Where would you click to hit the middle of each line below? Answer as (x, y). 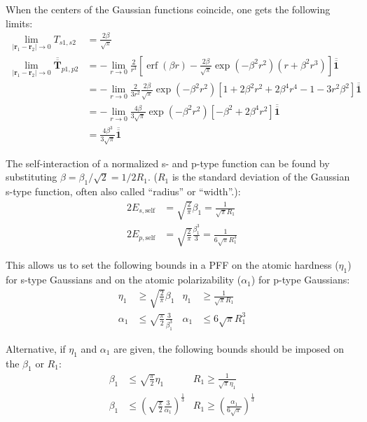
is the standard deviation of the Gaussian (261, 177)
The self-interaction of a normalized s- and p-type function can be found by (168, 163)
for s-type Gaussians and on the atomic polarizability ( (124, 280)
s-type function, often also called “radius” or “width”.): (123, 191)
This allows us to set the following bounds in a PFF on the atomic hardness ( (172, 265)
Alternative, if (36, 348)
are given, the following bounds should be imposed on (229, 348)
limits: (19, 23)
